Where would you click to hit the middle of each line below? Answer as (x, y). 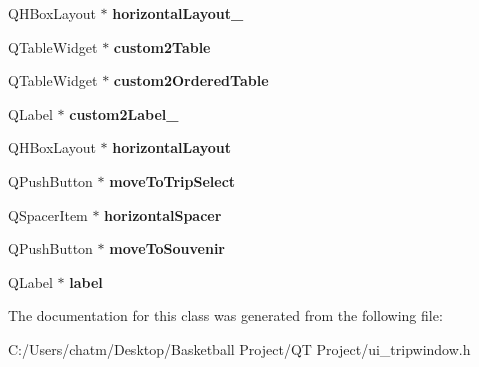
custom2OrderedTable (191, 80)
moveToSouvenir (167, 248)
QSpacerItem (48, 214)
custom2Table (162, 46)
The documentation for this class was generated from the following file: (225, 315)
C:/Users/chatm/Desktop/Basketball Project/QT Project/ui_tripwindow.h (239, 348)
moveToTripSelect (172, 180)
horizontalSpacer (163, 214)
